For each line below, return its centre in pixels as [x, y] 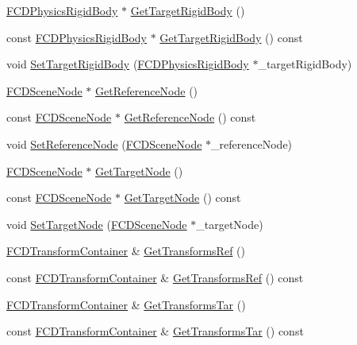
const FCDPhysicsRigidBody [77, 37]
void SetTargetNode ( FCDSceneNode [97, 224]
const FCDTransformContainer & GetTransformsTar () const [155, 331]
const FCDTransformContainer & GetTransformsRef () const [155, 277]
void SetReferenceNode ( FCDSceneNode [104, 143]
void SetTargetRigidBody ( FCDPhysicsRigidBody [128, 64]
